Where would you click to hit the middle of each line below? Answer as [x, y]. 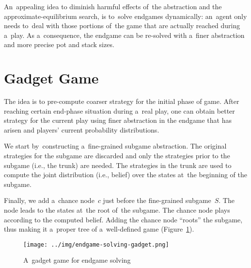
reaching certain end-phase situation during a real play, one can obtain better [119, 110]
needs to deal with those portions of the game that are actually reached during [122, 25]
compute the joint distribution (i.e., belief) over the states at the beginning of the [126, 175]
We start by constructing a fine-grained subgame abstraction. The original [115, 146]
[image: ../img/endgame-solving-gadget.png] [96, 244]
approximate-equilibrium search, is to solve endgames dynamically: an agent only [125, 16]
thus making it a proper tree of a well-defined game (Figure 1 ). [99, 229]
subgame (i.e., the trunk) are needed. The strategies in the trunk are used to [118, 165]
